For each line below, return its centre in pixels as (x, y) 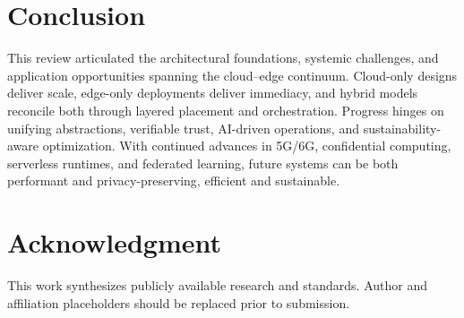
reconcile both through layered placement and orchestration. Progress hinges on (226, 110)
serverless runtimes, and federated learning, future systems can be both (203, 163)
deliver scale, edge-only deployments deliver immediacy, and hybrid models (213, 93)
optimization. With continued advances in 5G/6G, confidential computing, (247, 146)
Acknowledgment (114, 242)
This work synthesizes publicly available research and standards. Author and (217, 285)
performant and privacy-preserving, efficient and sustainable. (174, 180)
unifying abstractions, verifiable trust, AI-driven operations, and (183, 128)
